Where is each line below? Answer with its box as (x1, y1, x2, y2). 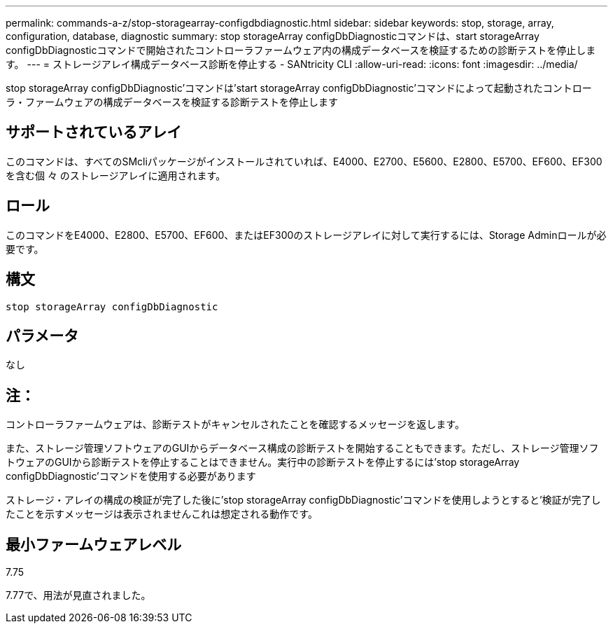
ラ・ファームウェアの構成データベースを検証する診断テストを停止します (6, 96, 338, 108)
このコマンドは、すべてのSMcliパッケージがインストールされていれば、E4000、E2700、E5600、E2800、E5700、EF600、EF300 (6, 155, 603, 167)
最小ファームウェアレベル (6, 535, 182, 553)
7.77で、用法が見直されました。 (6, 589, 151, 602)
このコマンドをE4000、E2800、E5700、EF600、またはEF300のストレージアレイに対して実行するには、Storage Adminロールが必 (6, 228, 607, 241)
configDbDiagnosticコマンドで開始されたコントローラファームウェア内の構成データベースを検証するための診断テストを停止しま (6, 44, 596, 56)
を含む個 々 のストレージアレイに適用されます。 (6, 169, 226, 181)
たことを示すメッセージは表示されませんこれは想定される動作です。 (6, 508, 318, 520)
